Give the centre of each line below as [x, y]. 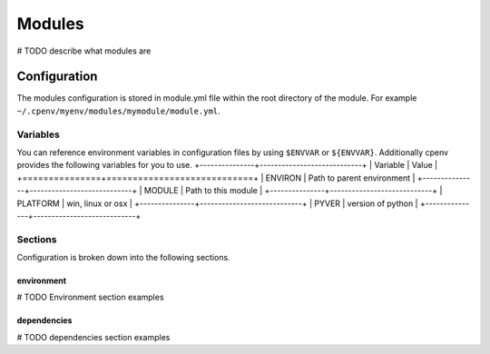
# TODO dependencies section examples [93, 337]
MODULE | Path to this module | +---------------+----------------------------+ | [293, 191]
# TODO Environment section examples [90, 297]
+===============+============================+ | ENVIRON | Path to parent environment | [216, 178]
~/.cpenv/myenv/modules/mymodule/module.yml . [119, 111]
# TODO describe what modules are [84, 51]
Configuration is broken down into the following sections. [123, 258]
